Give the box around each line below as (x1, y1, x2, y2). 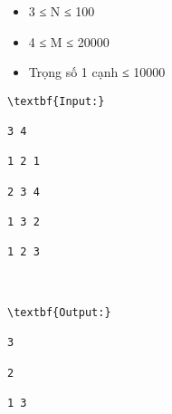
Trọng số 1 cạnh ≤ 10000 (28, 63, 166, 82)
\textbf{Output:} (7, 305, 111, 319)
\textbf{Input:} (7, 94, 105, 108)
